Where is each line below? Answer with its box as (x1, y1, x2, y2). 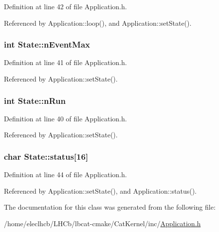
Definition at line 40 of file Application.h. (4, 113, 127, 123)
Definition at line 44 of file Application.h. (4, 169, 127, 180)
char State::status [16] (4, 150, 89, 162)
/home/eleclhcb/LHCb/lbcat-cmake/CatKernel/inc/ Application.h (4, 218, 201, 228)
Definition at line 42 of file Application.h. (4, 1, 127, 11)
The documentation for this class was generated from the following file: (4, 202, 216, 212)
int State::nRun (4, 94, 66, 106)
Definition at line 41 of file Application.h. (4, 57, 127, 67)
